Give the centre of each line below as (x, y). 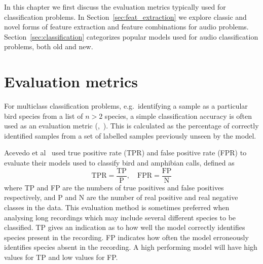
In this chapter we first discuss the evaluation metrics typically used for (115, 7)
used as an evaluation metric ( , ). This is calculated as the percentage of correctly (131, 126)
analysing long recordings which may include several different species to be (120, 217)
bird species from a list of (44, 115)
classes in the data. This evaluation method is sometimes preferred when (117, 207)
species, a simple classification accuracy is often (178, 115)
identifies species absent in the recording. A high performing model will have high (131, 247)
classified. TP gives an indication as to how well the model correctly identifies (125, 227)
